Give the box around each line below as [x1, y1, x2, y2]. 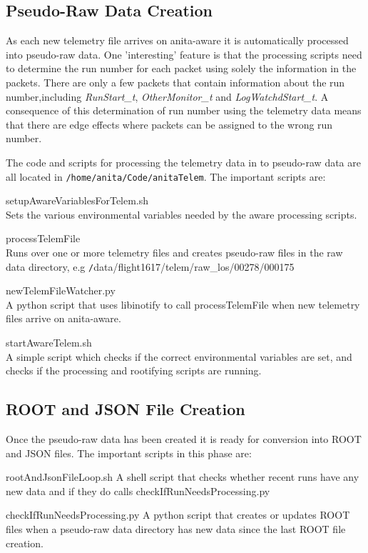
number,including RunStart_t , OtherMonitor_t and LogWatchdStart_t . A [6, 89, 329, 104]
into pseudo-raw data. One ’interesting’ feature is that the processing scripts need [6, 46, 362, 61]
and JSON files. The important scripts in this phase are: [6, 445, 252, 460]
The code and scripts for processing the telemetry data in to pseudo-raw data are [6, 154, 361, 169]
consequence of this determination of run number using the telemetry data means [6, 103, 362, 118]
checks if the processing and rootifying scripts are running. [6, 363, 262, 378]
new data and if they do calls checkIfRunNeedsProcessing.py [6, 483, 270, 498]
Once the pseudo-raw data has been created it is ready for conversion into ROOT [6, 432, 362, 446]
